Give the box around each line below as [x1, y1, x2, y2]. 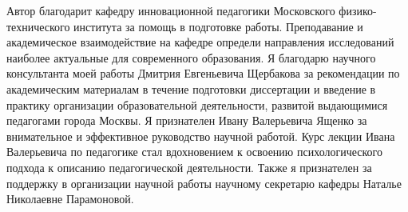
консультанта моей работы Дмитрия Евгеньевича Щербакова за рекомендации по [6, 65, 400, 82]
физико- [339, 2, 377, 18]
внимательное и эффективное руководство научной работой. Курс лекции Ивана [6, 127, 395, 144]
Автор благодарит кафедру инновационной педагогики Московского [6, 2, 335, 18]
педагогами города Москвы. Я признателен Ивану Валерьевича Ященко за [6, 112, 367, 129]
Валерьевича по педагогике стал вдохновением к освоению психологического [6, 143, 382, 160]
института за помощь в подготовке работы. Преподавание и [73, 18, 363, 34]
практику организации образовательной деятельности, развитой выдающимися [6, 96, 388, 113]
